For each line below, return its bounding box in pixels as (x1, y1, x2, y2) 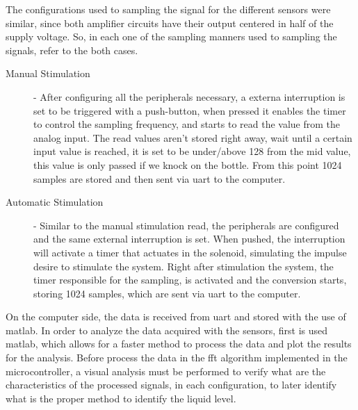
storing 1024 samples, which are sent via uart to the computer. (33, 286, 301, 300)
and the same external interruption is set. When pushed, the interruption (33, 231, 345, 246)
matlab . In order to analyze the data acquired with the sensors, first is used (6, 322, 328, 337)
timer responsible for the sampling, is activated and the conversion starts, (33, 272, 347, 287)
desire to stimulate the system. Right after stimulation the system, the (33, 259, 334, 273)
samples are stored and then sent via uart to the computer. (33, 171, 286, 186)
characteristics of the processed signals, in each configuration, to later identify (6, 377, 337, 392)
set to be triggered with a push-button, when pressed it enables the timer (33, 103, 346, 117)
